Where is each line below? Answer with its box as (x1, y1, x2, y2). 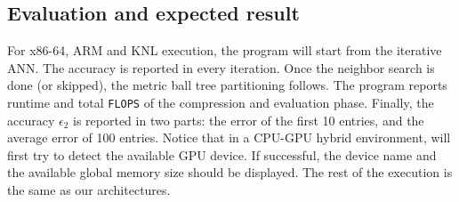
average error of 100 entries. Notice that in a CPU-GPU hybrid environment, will (7, 128, 451, 147)
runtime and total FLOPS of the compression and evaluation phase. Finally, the (7, 93, 434, 111)
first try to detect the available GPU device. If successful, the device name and (7, 145, 437, 164)
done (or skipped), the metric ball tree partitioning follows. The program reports (7, 76, 447, 94)
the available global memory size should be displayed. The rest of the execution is (7, 163, 453, 182)
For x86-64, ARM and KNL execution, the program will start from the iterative (7, 41, 442, 60)
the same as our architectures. (7, 181, 171, 199)
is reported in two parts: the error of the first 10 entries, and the (73, 110, 424, 129)
